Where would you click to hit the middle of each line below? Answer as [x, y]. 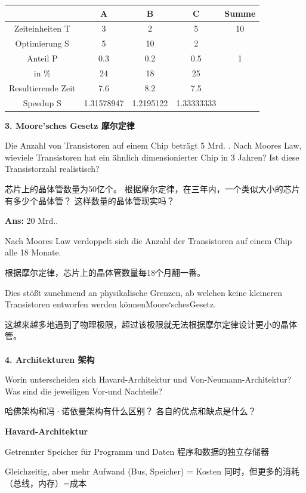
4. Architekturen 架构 [50, 359]
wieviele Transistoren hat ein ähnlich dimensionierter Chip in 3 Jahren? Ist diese [152, 157]
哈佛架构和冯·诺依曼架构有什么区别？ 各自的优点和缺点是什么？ [131, 411]
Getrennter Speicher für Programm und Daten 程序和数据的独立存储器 [137, 451]
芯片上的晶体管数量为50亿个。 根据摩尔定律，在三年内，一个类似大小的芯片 [152, 189]
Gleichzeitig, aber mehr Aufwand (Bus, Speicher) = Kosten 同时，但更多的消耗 [152, 471]
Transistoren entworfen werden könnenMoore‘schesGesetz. [111, 304]
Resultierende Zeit [42, 87]
